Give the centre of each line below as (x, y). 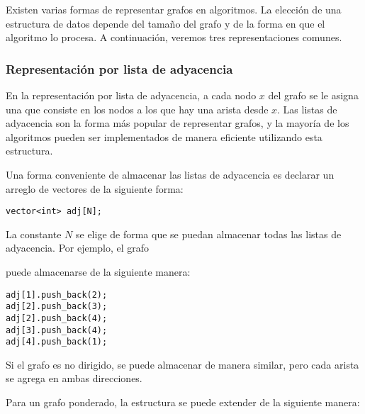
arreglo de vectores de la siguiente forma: (95, 188)
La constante (34, 234)
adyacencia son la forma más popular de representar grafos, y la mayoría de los (178, 123)
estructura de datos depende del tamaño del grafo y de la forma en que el (165, 23)
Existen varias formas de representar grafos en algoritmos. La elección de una (174, 9)
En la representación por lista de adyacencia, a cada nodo (131, 95)
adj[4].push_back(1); (57, 342)
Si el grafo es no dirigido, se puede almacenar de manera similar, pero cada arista (182, 364)
